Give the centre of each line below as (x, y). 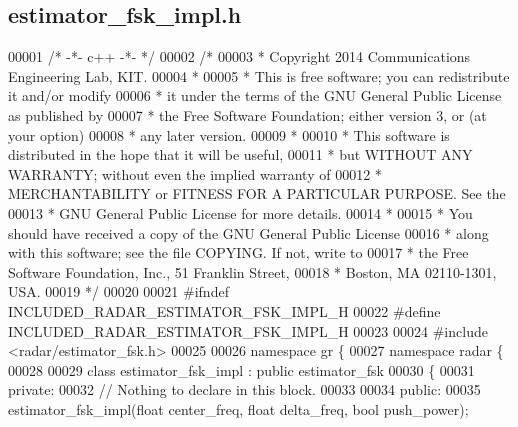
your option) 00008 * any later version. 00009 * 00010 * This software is (229, 134)
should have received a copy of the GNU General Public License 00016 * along (248, 232)
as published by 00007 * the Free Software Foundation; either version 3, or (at (247, 114)
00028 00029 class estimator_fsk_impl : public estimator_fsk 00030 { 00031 (241, 369)
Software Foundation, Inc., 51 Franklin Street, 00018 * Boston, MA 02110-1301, (252, 271)
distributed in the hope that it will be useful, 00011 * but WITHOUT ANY (240, 154)
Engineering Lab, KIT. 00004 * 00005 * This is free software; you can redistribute (259, 75)
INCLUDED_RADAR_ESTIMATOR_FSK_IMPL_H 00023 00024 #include (248, 330)
